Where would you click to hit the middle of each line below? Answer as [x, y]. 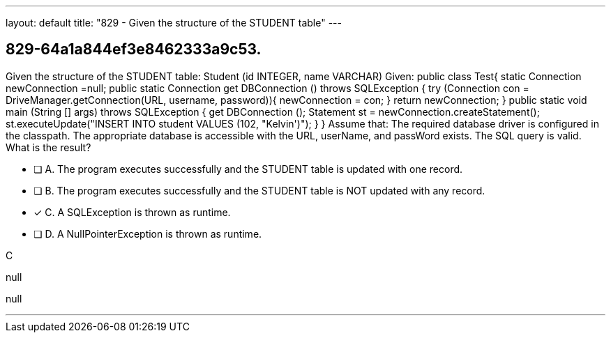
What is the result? [48, 147]
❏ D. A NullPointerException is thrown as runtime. [148, 233]
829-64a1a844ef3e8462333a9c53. [134, 49]
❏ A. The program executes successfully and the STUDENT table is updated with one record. [248, 169]
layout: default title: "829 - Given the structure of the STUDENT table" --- [174, 23]
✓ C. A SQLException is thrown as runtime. [132, 212]
